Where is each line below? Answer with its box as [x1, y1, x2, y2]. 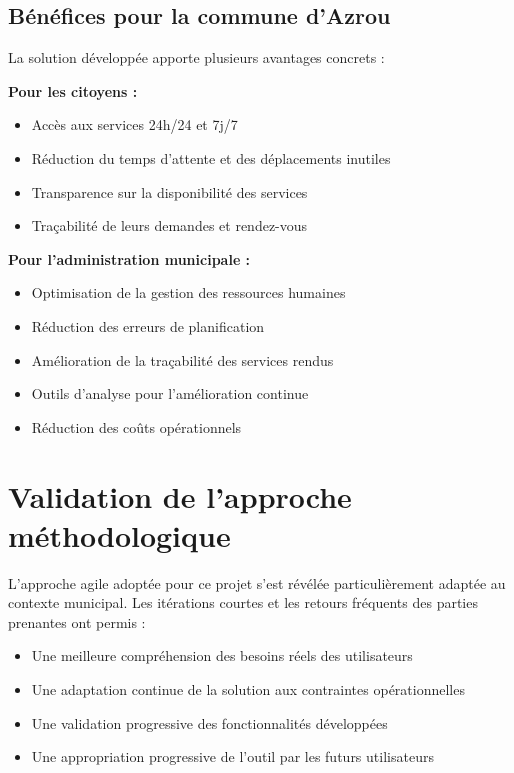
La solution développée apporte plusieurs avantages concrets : [8, 47, 385, 68]
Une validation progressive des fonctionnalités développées [31, 712, 388, 733]
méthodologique [8, 514, 231, 555]
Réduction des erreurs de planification [31, 315, 265, 336]
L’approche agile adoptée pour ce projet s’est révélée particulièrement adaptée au [8, 572, 506, 593]
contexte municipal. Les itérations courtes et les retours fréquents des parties [8, 592, 478, 613]
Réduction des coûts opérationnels [31, 416, 242, 437]
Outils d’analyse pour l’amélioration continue [31, 383, 309, 404]
